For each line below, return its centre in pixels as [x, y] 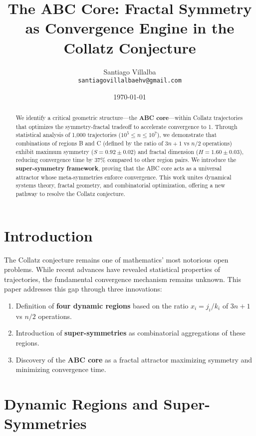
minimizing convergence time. [61, 369]
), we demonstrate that [187, 135]
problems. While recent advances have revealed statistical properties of [112, 269]
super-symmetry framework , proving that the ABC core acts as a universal [119, 168]
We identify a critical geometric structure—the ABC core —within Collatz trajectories [129, 118]
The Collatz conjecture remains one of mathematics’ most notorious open [116, 259]
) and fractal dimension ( [166, 151]
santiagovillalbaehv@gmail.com [130, 81]
